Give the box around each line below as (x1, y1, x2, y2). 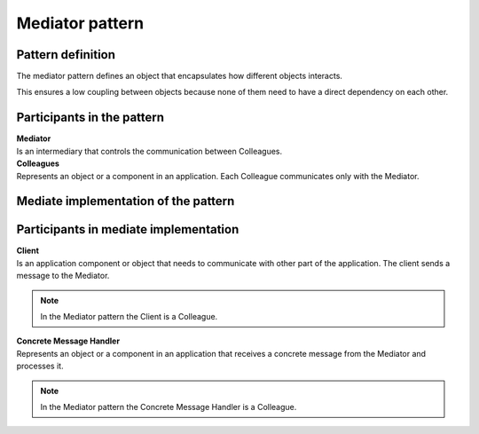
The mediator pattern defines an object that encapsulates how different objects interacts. (16, 71, 343, 82)
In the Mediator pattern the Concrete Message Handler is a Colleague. (40, 401, 297, 412)
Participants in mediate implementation (16, 222, 239, 237)
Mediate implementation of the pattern (16, 193, 235, 209)
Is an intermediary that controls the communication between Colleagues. (16, 146, 283, 156)
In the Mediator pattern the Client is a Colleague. (40, 312, 218, 322)
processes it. (16, 360, 64, 372)
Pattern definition (16, 47, 115, 62)
